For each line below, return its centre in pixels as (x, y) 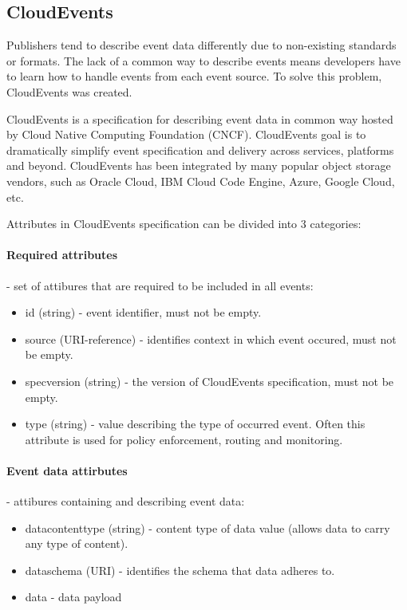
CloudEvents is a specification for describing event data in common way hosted (200, 118)
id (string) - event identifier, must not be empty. (143, 312)
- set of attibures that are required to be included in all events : (160, 285)
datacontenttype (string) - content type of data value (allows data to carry (207, 527)
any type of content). (77, 543)
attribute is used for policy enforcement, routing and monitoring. (184, 439)
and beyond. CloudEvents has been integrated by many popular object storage (199, 165)
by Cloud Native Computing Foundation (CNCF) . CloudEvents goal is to (186, 134)
